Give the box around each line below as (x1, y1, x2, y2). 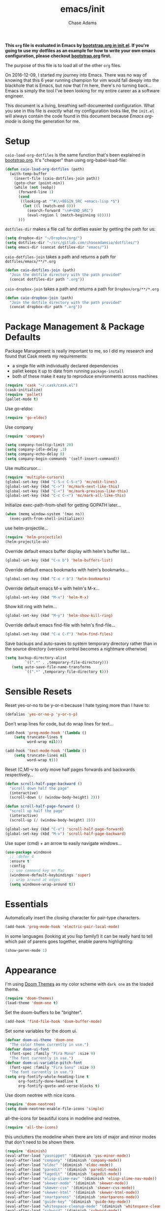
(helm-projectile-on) (5, 539, 50, 544)
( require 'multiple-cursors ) (5, 475, 65, 480)
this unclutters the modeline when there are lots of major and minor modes (5, 1134, 156, 1139)
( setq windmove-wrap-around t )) (9, 882, 76, 887)
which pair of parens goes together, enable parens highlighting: (5, 938, 134, 944)
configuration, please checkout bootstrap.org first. (5, 53, 111, 59)
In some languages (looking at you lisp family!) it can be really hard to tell (5, 933, 153, 939)
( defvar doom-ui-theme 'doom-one (5, 1037, 74, 1043)
